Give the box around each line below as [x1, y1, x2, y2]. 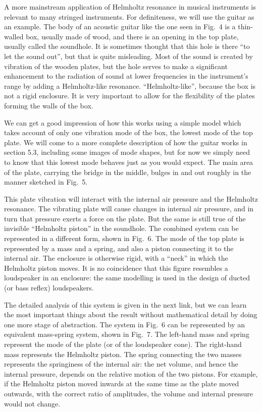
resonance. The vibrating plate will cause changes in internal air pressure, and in [4, 203, 254, 214]
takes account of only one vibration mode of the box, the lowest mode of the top [4, 127, 253, 138]
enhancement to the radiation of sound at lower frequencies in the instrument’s [4, 71, 248, 81]
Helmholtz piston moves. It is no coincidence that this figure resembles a [4, 262, 228, 273]
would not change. [4, 398, 61, 408]
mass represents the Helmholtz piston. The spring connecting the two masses [4, 348, 242, 359]
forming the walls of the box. [4, 100, 93, 110]
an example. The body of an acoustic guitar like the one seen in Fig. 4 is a [4, 21, 236, 32]
